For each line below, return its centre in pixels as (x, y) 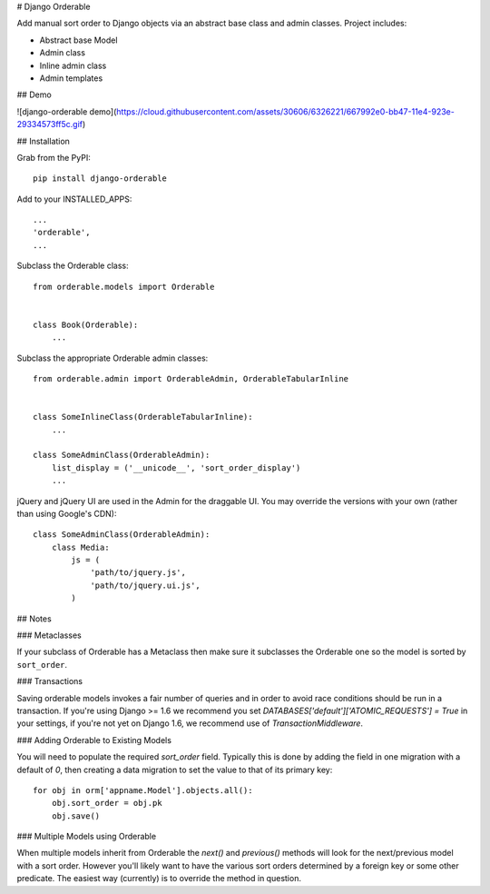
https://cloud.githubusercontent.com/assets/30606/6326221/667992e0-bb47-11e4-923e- (286, 111)
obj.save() (76, 816)
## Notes (34, 619)
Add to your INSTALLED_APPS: (74, 199)
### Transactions (50, 681)
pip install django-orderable (100, 179)
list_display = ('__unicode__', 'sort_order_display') (176, 467)
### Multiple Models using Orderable (87, 837)
